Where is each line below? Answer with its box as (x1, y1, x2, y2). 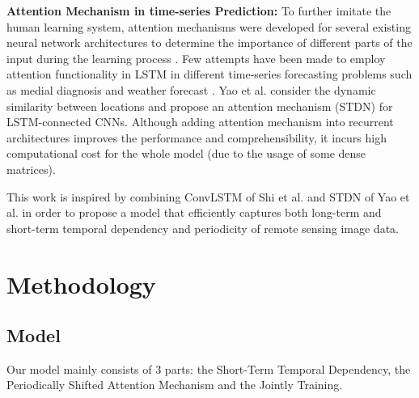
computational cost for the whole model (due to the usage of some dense (6, 145, 366, 162)
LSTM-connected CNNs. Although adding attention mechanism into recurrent (6, 113, 394, 130)
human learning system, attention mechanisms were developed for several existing (6, 18, 411, 35)
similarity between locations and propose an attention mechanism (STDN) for (6, 97, 393, 114)
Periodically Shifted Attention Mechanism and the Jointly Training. (6, 376, 343, 393)
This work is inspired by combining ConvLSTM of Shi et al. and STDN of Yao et (6, 188, 410, 205)
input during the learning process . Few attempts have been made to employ (6, 49, 386, 66)
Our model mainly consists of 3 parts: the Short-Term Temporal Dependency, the (6, 360, 411, 377)
